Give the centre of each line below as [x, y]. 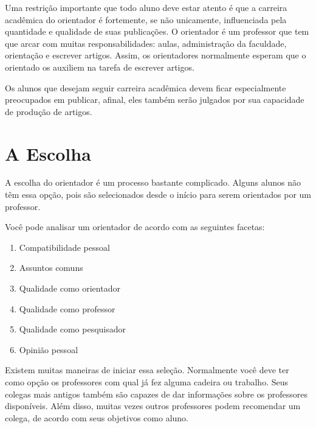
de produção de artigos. [49, 111]
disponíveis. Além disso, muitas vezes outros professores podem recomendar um [153, 406]
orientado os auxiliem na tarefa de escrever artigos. [100, 67]
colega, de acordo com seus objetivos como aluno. [97, 417]
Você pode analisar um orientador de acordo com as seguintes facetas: [135, 227]
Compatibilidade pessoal [64, 247]
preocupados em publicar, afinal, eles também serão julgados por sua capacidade [155, 100]
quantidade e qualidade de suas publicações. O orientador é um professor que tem [157, 31]
